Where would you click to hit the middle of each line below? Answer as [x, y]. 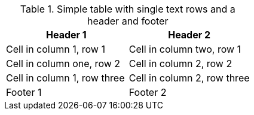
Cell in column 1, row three [65, 78]
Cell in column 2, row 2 [180, 63]
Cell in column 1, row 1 [56, 49]
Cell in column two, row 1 [185, 49]
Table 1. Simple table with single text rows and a [128, 9]
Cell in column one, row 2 [63, 63]
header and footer [128, 21]
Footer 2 [148, 92]
